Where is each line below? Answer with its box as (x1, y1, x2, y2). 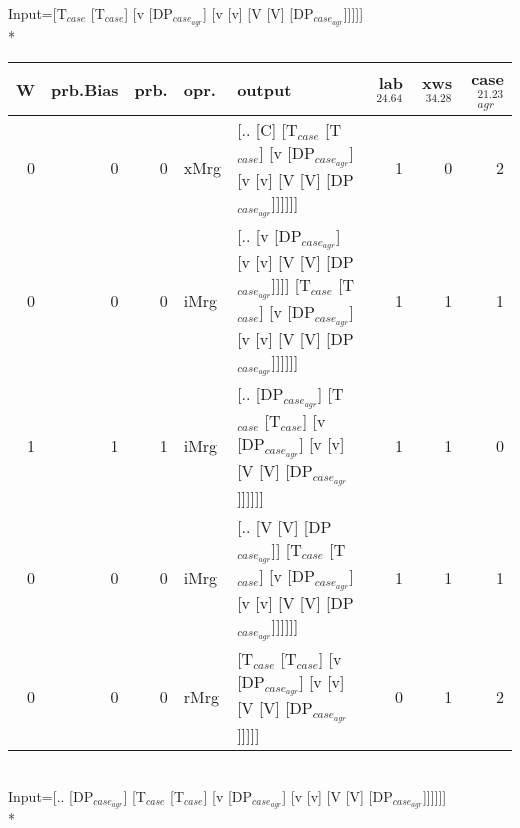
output (237, 77, 292, 101)
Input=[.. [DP (8, 785, 94, 806)
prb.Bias (51, 77, 119, 101)
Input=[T (8, 3, 67, 23)
